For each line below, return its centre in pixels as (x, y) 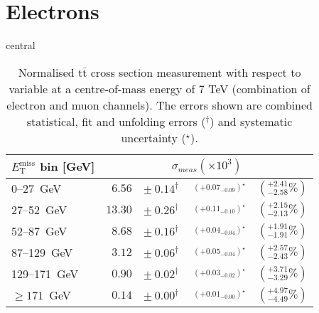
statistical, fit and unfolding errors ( (116, 121)
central (21, 45)
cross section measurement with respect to (196, 72)
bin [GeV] (67, 166)
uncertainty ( (153, 137)
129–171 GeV (45, 274)
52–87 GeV (39, 231)
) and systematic (251, 121)
